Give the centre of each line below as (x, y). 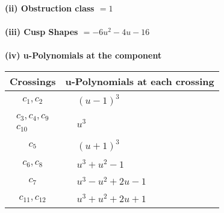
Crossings (33, 81)
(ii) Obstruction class (50, 8)
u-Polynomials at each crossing (140, 81)
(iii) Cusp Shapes (42, 32)
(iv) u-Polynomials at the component (83, 55)
